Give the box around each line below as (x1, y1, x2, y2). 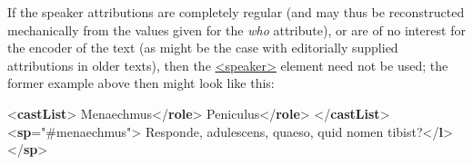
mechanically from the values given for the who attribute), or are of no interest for (7, 20, 466, 39)
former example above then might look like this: (7, 73, 275, 92)
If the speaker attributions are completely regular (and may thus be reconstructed (7, 3, 465, 21)
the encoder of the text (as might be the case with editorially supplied (7, 38, 398, 57)
